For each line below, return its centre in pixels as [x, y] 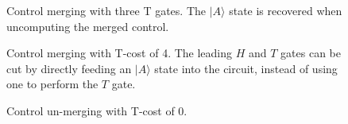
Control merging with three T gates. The [106, 10]
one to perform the [52, 84]
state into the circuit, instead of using [246, 68]
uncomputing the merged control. [88, 26]
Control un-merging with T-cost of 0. [97, 110]
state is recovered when [286, 10]
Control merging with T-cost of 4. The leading [120, 53]
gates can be [311, 53]
